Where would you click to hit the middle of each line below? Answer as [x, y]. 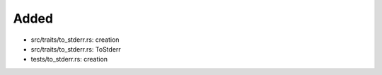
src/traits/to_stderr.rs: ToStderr [76, 49]
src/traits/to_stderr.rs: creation [75, 40]
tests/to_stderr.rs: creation [69, 59]
